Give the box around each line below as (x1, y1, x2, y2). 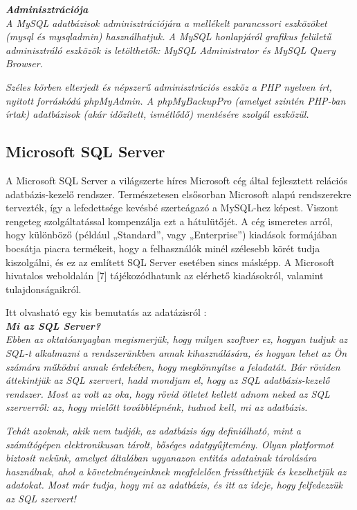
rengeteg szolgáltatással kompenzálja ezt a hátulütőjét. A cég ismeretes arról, (6, 213, 333, 228)
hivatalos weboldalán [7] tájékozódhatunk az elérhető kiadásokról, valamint (6, 268, 324, 283)
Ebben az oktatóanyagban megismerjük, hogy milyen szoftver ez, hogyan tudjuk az (6, 332, 348, 346)
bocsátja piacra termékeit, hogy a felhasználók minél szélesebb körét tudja (6, 240, 320, 255)
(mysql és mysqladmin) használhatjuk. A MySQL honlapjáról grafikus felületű (6, 29, 331, 44)
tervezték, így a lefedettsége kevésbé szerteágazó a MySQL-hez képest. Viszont (6, 200, 338, 215)
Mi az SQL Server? (6, 318, 101, 333)
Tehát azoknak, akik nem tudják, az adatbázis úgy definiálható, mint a (6, 423, 301, 438)
